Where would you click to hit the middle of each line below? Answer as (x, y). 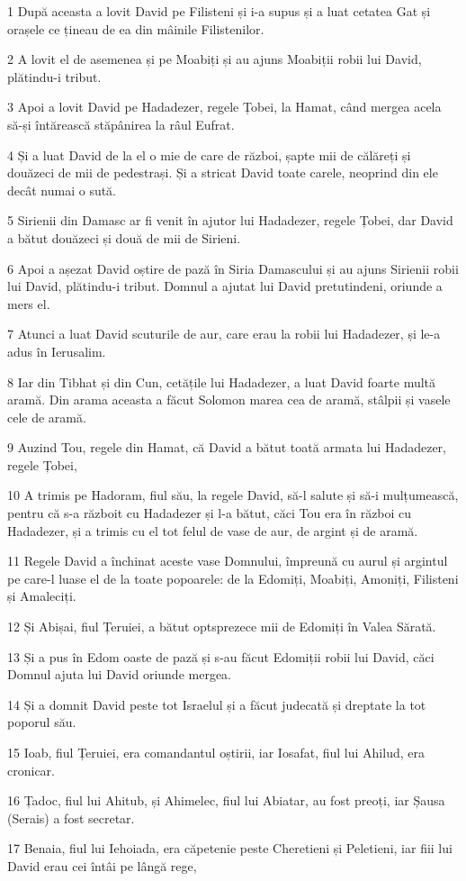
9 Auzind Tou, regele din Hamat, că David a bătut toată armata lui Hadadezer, (227, 447)
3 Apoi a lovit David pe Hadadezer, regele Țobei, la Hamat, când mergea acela (224, 107)
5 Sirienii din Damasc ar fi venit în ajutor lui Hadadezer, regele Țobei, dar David (230, 220)
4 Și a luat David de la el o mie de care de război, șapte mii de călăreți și (209, 154)
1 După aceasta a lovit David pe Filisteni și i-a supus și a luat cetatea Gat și (219, 11)
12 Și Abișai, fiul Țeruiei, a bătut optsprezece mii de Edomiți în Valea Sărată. (222, 627)
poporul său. (42, 722)
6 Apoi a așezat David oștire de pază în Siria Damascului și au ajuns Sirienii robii (233, 268)
